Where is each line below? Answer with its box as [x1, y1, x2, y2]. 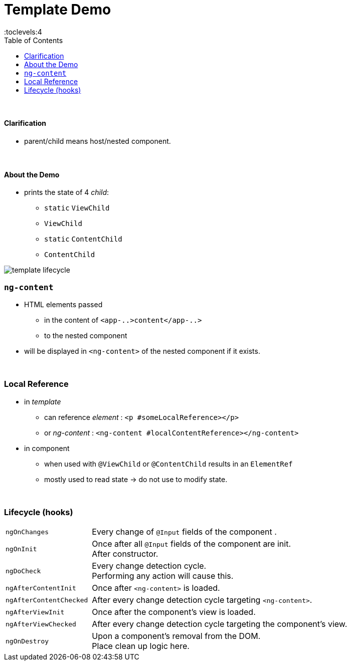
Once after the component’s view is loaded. [92, 607, 256, 617]
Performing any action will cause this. [92, 571, 234, 581]
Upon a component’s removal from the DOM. [92, 631, 261, 641]
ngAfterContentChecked [6, 596, 88, 604]
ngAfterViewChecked [6, 620, 76, 628]
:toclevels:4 [4, 27, 42, 36]
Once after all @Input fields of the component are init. [92, 539, 291, 549]
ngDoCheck [6, 567, 41, 575]
